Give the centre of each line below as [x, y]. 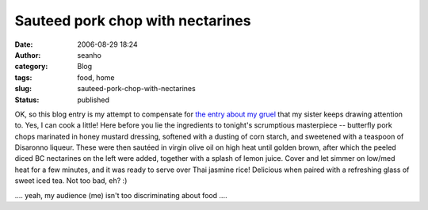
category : [31, 67]
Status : [27, 100]
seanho [90, 55]
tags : [23, 77]
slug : [23, 89]
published [94, 100]
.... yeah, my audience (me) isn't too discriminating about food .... [121, 195]
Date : [24, 44]
